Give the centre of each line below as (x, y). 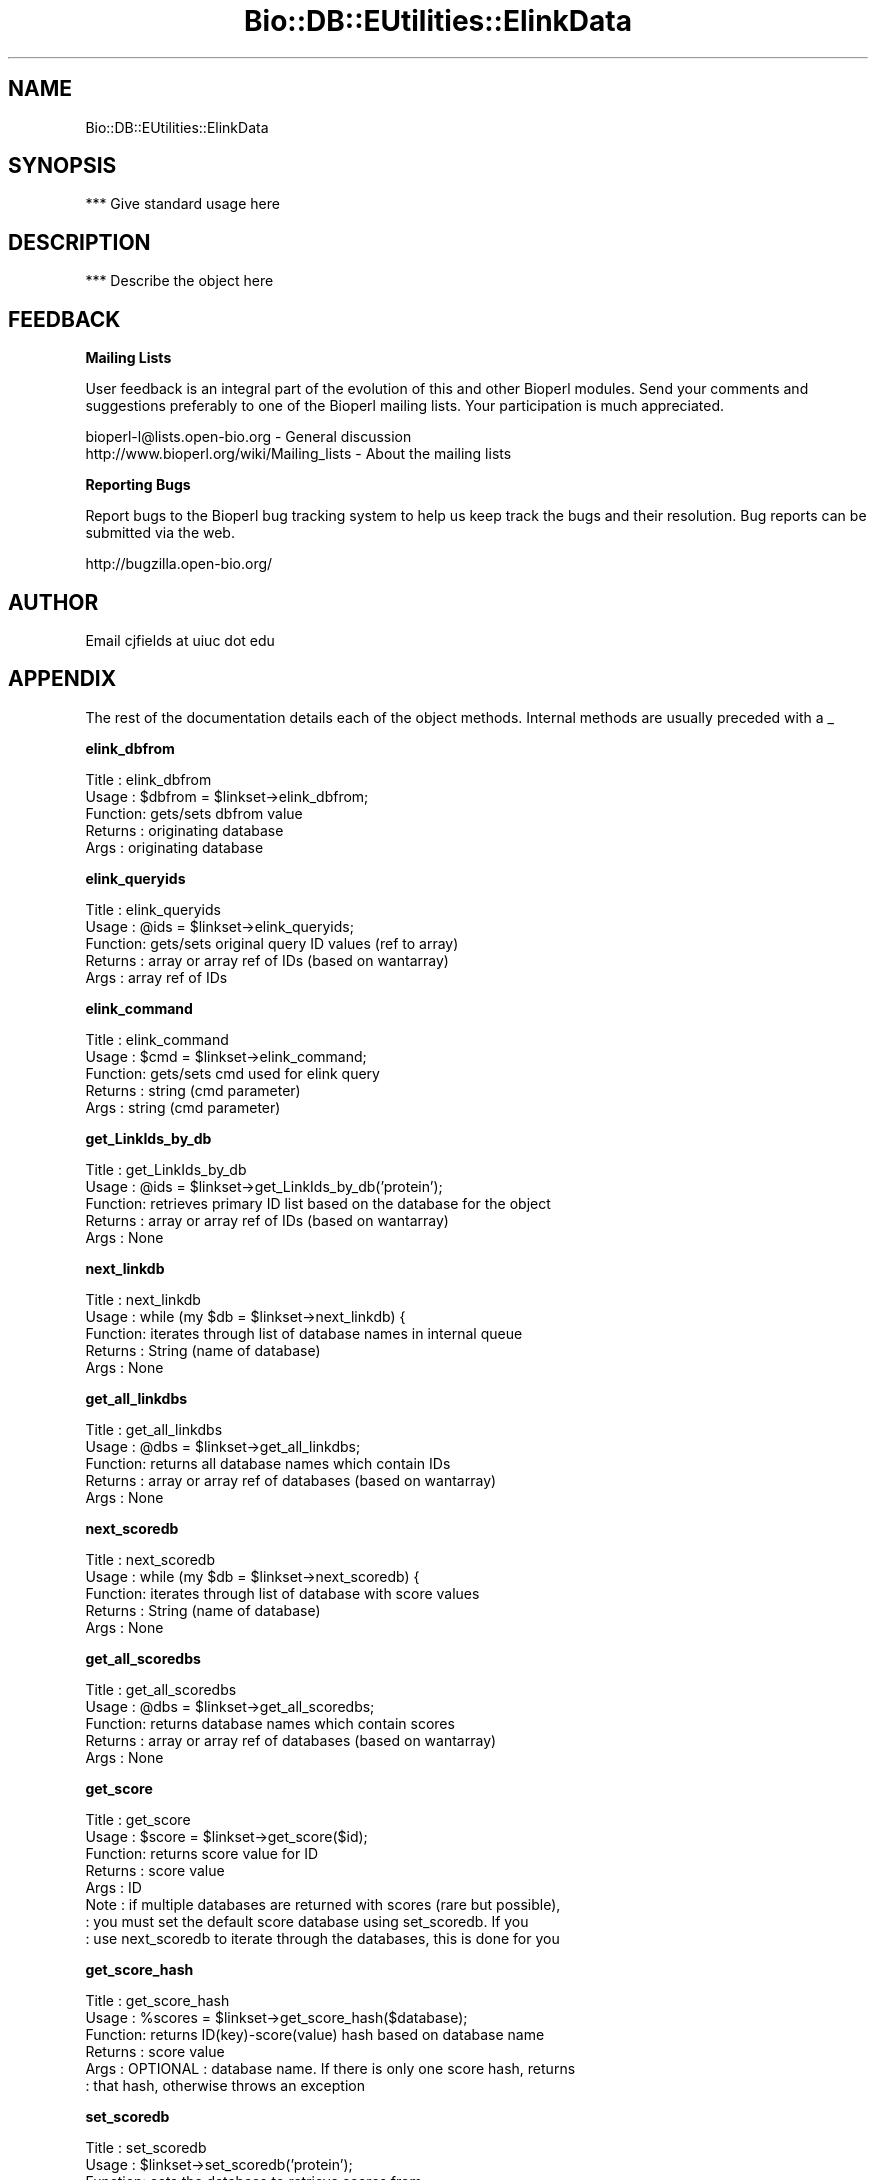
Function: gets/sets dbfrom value (194, 813)
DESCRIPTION (79, 242)
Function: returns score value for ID (202, 1853)
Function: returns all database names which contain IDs (268, 1463)
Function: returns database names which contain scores (270, 1723)
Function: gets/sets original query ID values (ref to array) (272, 943)
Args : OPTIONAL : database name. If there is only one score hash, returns (330, 2068)
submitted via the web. (160, 533)
